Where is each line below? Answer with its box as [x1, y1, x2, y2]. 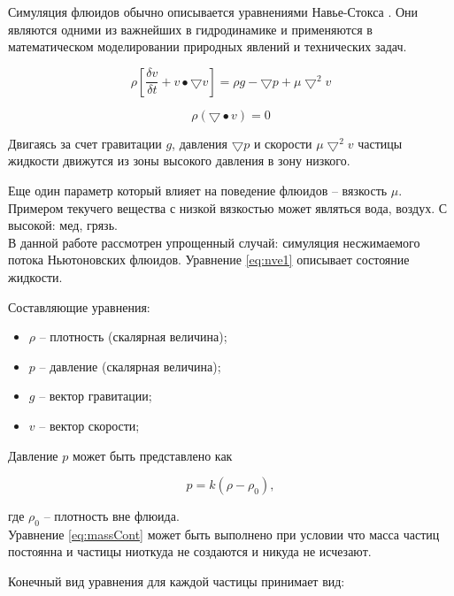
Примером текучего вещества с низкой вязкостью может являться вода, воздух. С [8, 198, 448, 217]
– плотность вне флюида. [43, 507, 180, 525]
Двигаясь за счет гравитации [8, 134, 162, 152]
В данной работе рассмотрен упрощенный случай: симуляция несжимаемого [8, 233, 420, 251]
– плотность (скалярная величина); [39, 327, 227, 346]
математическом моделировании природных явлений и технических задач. [8, 37, 407, 56]
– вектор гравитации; [39, 386, 152, 405]
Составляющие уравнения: [8, 297, 150, 316]
